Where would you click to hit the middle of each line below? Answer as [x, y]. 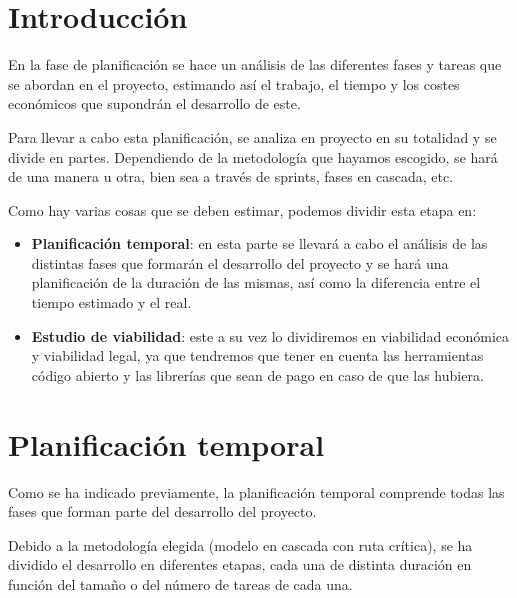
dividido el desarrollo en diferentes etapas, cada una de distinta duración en [240, 564]
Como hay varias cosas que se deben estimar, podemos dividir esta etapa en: [242, 209]
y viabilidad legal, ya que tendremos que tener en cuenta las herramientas [257, 355]
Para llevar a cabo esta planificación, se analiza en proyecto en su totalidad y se [252, 136]
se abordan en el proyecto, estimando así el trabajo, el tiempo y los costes [234, 83]
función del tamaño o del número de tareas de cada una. [180, 583]
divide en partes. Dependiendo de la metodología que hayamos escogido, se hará [253, 156]
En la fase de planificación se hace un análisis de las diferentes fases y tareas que [255, 64]
